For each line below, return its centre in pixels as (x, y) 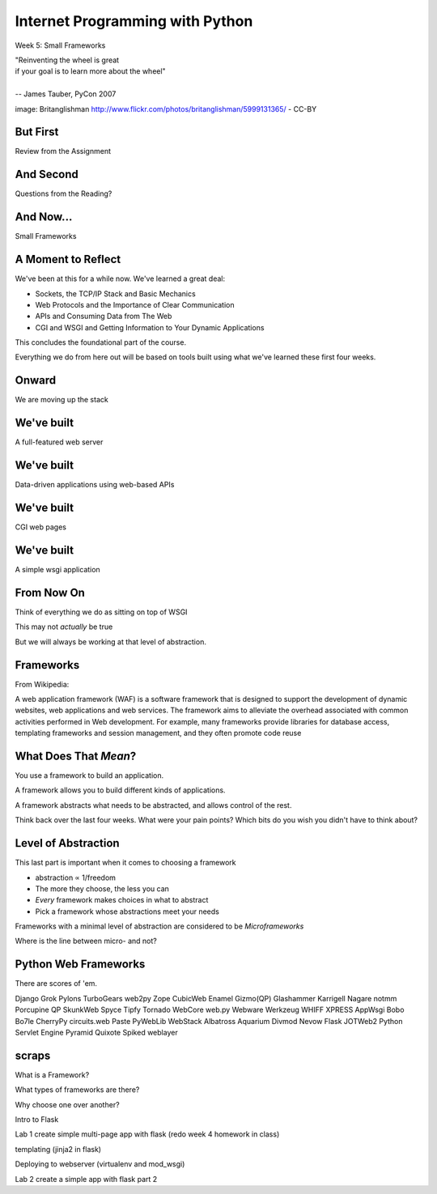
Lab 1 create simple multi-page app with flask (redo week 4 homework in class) (147, 1134)
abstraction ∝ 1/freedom (76, 877)
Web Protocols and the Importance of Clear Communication (135, 304)
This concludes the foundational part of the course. (100, 342)
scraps (33, 1055)
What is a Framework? (52, 1075)
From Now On (50, 592)
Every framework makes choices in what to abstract (122, 900)
